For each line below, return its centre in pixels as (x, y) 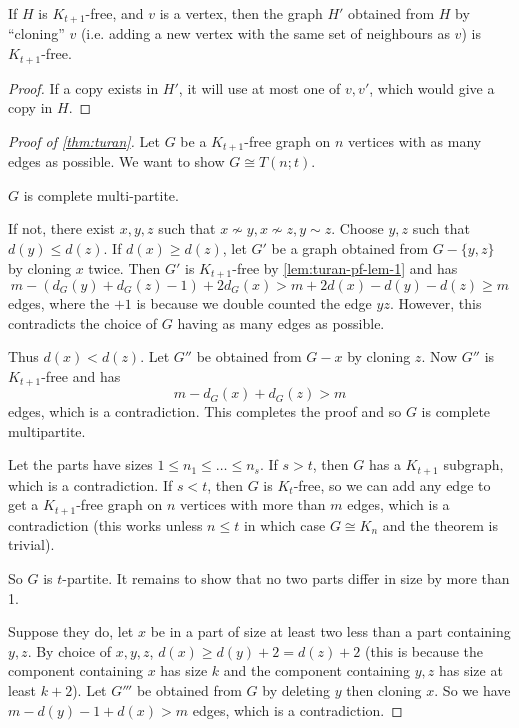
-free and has (81, 375)
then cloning (384, 690)
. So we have (472, 690)
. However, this (435, 302)
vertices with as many (415, 140)
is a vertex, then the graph (241, 13)
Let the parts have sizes (80, 464)
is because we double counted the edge (254, 302)
